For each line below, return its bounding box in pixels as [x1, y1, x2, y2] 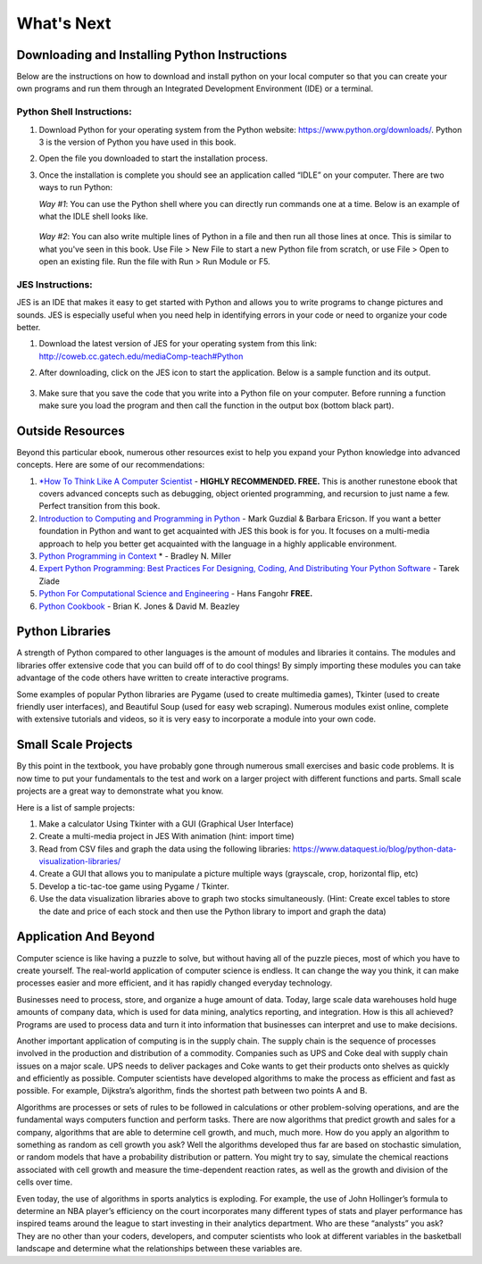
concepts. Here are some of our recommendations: [16, 460, 205, 470]
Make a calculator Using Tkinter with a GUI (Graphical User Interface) [38, 818, 295, 829]
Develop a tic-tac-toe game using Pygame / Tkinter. [38, 880, 229, 892]
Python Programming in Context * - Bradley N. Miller [38, 551, 232, 561]
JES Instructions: [16, 278, 93, 290]
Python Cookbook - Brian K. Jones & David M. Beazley [38, 601, 240, 611]
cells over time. [16, 1177, 73, 1187]
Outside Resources [16, 423, 125, 438]
